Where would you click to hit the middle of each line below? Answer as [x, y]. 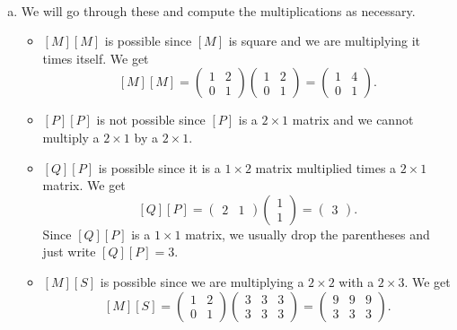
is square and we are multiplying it [325, 41]
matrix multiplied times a [326, 167]
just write [69, 252]
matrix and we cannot [353, 120]
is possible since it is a [159, 167]
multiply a [71, 137]
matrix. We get [84, 185]
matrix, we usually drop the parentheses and [308, 234]
